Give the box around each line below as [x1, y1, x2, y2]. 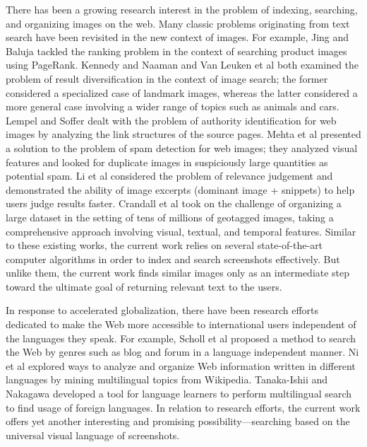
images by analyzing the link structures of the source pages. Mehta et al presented [6, 127, 361, 141]
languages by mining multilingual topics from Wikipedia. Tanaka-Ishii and [6, 372, 328, 387]
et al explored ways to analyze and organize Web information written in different [6, 358, 356, 373]
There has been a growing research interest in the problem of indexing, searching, [6, 2, 358, 16]
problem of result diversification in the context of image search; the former [6, 71, 328, 86]
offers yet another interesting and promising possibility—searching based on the [6, 414, 350, 429]
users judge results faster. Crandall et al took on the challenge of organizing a [6, 196, 342, 211]
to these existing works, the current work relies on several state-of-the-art [6, 238, 323, 252]
